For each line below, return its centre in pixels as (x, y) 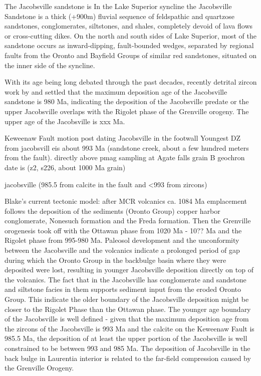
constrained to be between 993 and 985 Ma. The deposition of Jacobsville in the (127, 348)
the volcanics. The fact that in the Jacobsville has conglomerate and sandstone (125, 279)
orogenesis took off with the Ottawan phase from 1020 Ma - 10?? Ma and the (123, 230)
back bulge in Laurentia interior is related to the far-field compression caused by (128, 358)
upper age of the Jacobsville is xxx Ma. (65, 121)
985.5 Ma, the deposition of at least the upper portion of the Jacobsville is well (126, 338)
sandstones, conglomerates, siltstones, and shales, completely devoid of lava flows (129, 26)
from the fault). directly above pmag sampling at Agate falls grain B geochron (125, 157)
